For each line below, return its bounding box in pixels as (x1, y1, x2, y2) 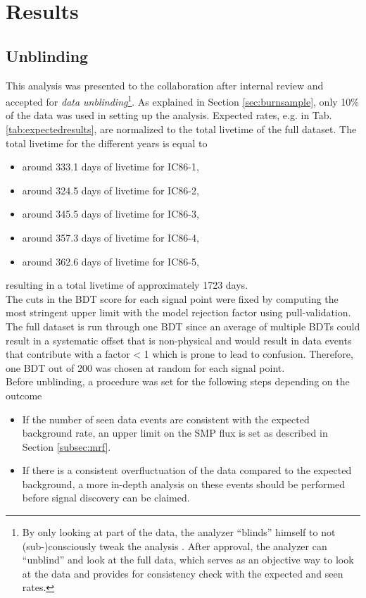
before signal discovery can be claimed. (22, 490, 190, 505)
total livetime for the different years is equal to (6, 135, 208, 150)
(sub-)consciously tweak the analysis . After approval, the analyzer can (22, 538, 327, 553)
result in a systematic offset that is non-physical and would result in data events (6, 332, 352, 347)
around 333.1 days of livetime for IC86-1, (22, 159, 199, 174)
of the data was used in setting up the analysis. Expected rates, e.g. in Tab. (6, 108, 332, 123)
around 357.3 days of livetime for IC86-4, (22, 230, 199, 244)
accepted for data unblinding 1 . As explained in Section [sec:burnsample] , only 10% (6, 92, 359, 108)
